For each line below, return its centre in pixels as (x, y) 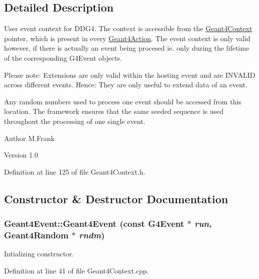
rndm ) (92, 235)
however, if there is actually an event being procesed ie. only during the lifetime (127, 48)
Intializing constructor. (39, 254)
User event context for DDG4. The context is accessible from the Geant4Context (128, 28)
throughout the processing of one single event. (75, 121)
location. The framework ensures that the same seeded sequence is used (114, 111)
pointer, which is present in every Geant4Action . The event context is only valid (127, 38)
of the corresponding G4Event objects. (63, 57)
